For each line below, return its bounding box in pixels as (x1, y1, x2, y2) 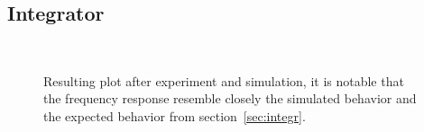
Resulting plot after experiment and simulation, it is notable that (43, 71, 404, 90)
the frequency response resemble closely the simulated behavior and (43, 89, 417, 108)
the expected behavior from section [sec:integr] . (43, 106, 306, 125)
